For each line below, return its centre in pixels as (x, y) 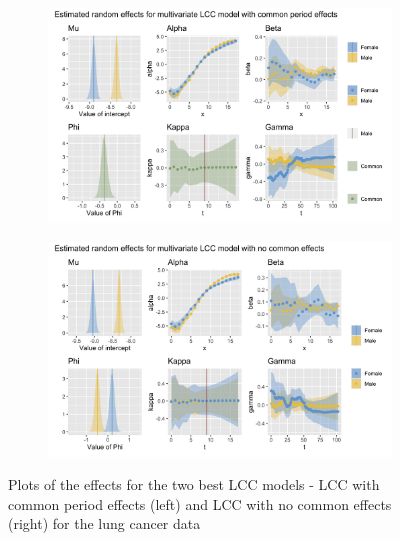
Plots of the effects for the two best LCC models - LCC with (194, 484)
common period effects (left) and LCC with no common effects (200, 503)
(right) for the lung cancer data (104, 523)
